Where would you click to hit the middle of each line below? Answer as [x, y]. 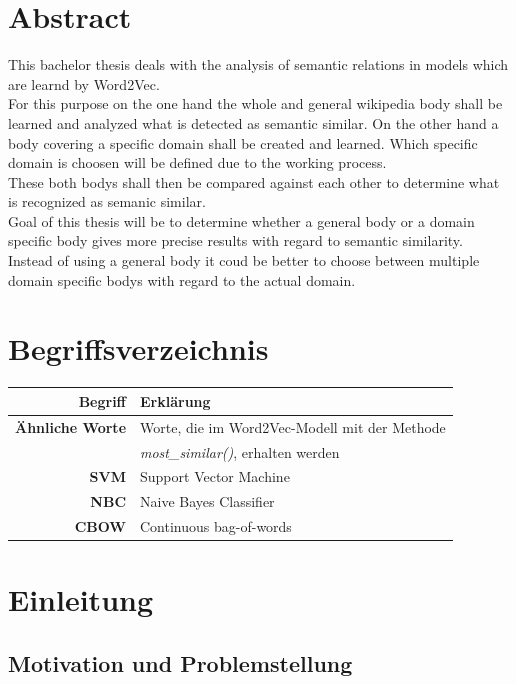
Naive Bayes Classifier [207, 501]
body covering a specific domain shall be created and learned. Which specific [243, 142]
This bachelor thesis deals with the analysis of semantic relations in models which [258, 64]
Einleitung [81, 599]
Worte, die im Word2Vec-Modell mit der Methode [293, 426]
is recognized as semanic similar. [107, 201]
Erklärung [175, 400]
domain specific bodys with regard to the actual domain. [182, 279]
